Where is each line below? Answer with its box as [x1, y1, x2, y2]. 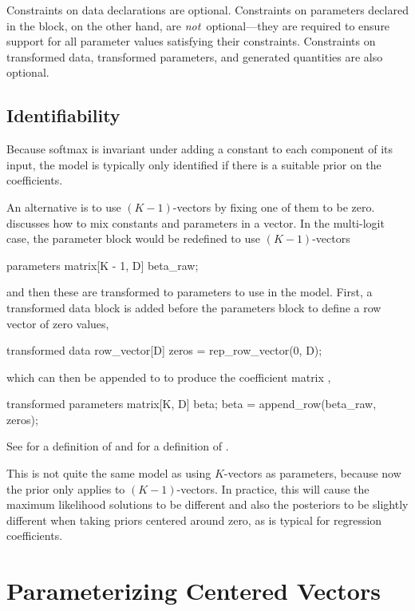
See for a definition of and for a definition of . [6, 438, 229, 454]
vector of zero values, [6, 315, 109, 331]
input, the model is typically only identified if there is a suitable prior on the [6, 156, 381, 173]
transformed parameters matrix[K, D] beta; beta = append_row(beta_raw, [6, 395, 377, 412]
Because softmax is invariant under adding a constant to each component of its [6, 141, 393, 157]
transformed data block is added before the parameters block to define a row [6, 299, 381, 315]
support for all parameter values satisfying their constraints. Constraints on [6, 33, 376, 50]
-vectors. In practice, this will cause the [176, 480, 370, 497]
